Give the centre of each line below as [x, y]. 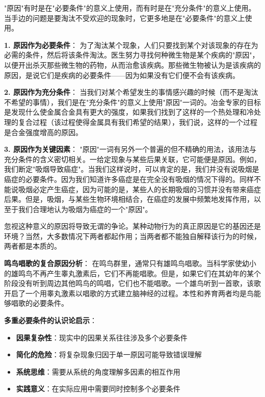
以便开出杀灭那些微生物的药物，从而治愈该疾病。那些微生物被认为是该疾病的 [132, 64]
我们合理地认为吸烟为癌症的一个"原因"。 [85, 209]
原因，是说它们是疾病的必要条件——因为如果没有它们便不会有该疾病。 [122, 75]
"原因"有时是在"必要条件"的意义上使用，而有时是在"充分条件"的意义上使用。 [130, 8]
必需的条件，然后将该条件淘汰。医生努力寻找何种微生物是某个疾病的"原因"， [132, 55]
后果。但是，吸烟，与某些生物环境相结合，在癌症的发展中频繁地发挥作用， [129, 199]
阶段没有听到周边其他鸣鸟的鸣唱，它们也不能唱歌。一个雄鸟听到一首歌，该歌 [132, 283]
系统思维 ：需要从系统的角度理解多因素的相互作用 [98, 371]
